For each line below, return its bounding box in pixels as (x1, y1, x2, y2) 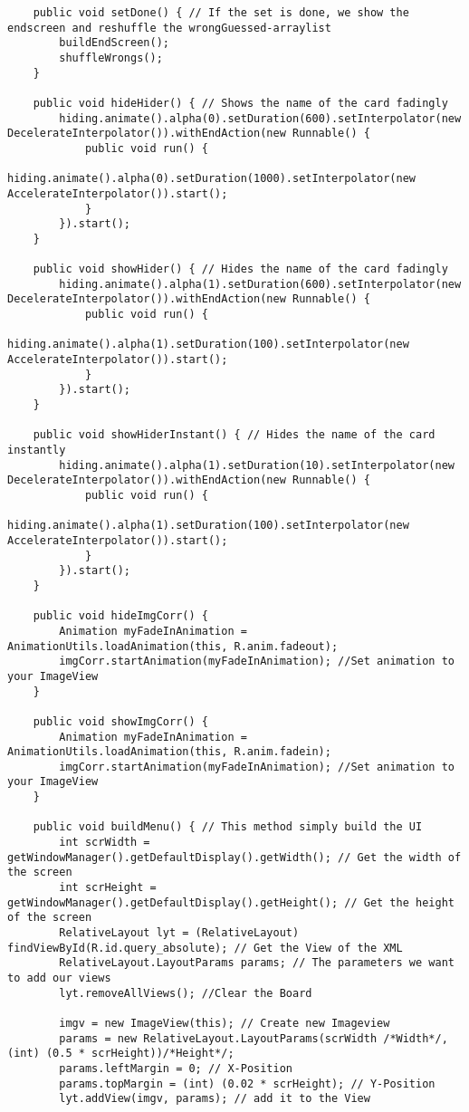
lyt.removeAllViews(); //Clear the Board (59, 986, 312, 1000)
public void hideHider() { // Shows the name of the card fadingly (33, 96, 448, 110)
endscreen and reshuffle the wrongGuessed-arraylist (7, 21, 331, 34)
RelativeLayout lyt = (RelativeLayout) (59, 926, 300, 940)
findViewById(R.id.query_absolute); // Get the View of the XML (7, 941, 403, 954)
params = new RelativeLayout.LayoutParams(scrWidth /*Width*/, (59, 1031, 448, 1045)
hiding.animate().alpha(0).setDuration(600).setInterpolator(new (59, 111, 462, 125)
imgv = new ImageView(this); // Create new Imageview (59, 1016, 390, 1030)
